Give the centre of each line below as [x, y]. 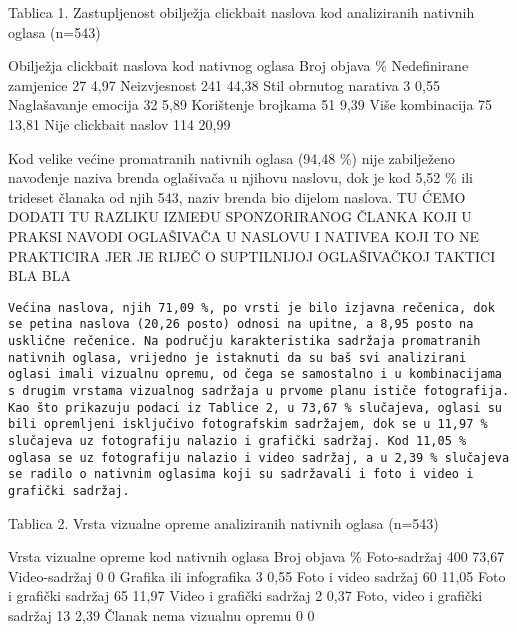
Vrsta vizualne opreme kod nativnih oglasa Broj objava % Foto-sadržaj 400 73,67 [256, 556]
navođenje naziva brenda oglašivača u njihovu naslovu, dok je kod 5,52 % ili [240, 177]
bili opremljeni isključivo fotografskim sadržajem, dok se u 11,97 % [248, 424]
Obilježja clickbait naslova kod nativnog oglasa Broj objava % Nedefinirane [238, 65]
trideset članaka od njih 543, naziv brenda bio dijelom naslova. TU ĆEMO [237, 196]
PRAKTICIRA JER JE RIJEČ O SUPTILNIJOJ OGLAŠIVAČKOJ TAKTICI [252, 255]
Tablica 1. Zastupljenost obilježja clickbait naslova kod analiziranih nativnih [241, 12]
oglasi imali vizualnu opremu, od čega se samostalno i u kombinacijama [255, 374]
